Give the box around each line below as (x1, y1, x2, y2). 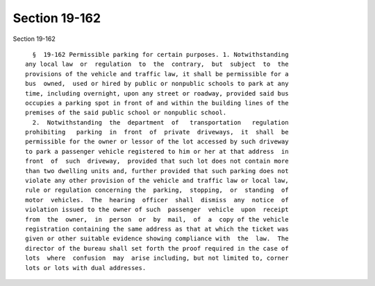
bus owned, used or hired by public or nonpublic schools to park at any (25, 80, 289, 88)
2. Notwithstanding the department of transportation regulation (32, 118, 289, 126)
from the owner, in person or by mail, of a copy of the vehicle (25, 215, 289, 223)
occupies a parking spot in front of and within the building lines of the (25, 99, 289, 107)
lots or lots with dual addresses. (25, 264, 147, 271)
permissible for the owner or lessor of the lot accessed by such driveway (25, 138, 289, 145)
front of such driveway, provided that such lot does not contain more (25, 157, 289, 166)
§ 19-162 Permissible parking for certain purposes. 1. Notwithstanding (32, 51, 289, 58)
